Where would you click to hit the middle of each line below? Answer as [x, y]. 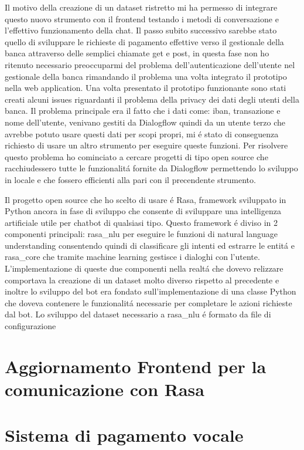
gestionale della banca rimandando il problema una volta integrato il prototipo [146, 76]
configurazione [30, 326]
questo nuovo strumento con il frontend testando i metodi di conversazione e [142, 18]
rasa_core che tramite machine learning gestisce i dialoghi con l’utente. [132, 257]
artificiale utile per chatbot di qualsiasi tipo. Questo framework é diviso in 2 [141, 222]
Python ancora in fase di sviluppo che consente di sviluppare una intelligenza [143, 211]
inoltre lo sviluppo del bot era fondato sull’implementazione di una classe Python [151, 291]
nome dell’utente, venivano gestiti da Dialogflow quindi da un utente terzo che [145, 122]
